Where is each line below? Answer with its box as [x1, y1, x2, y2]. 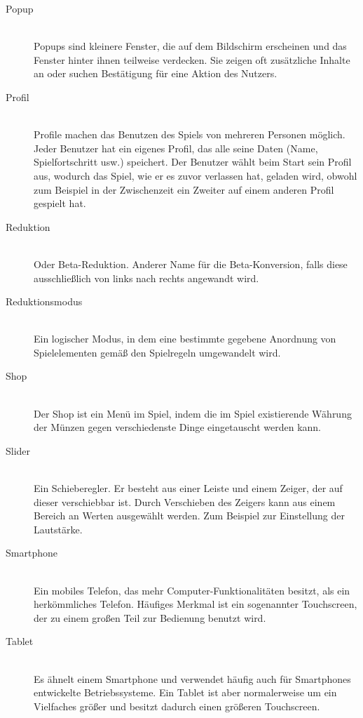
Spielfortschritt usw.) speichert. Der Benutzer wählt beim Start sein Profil [34, 154, 352, 169]
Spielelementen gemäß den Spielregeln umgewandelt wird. [34, 345, 281, 359]
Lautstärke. [34, 521, 83, 536]
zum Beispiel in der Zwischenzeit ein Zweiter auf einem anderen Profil [34, 182, 334, 197]
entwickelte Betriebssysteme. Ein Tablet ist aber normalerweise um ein [34, 685, 337, 700]
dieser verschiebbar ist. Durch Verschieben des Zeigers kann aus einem [34, 494, 336, 509]
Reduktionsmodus [6, 294, 83, 309]
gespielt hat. [34, 196, 86, 211]
